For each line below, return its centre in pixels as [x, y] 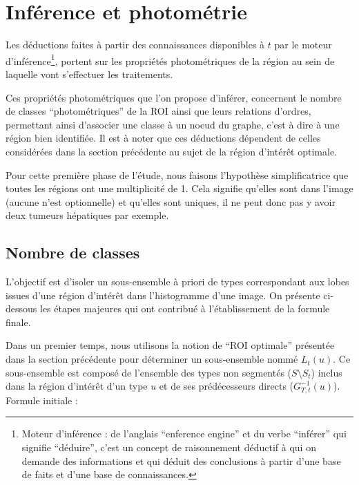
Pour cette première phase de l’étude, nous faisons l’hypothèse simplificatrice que [177, 174]
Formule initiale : [42, 400]
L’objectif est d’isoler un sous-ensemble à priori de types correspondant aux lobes [177, 282]
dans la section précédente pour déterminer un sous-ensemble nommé [152, 359]
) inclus [327, 372]
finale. [18, 322]
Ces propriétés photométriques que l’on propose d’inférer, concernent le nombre [174, 97]
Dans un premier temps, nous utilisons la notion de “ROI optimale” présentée [170, 345]
